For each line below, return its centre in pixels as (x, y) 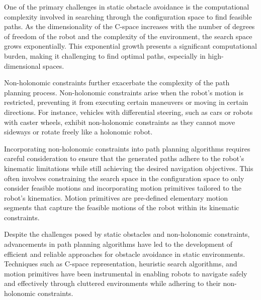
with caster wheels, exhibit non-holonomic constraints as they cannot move (120, 122)
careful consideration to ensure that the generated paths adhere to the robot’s (124, 158)
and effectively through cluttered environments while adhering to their (112, 283)
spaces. (54, 65)
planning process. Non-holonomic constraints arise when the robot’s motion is (124, 92)
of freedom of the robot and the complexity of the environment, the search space (128, 36)
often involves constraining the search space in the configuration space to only (124, 178)
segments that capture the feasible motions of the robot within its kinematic (122, 207)
